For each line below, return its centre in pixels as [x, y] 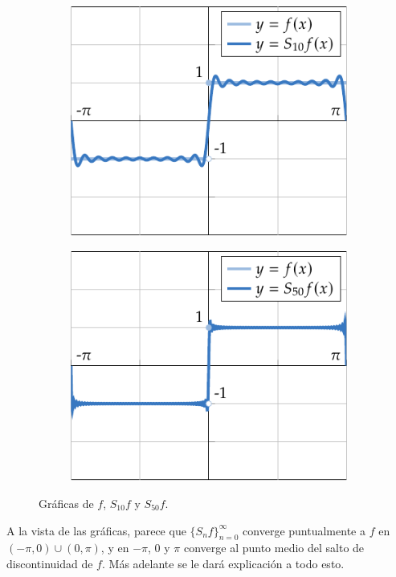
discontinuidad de [50, 563]
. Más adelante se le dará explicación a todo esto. [223, 563]
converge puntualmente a [304, 530]
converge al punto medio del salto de [274, 548]
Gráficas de [66, 503]
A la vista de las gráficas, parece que [96, 530]
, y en [115, 548]
